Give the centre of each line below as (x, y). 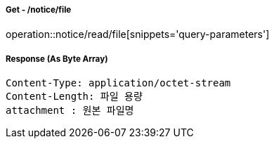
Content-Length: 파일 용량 (74, 97)
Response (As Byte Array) (57, 59)
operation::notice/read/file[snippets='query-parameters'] (138, 34)
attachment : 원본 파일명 (70, 111)
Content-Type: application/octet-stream (118, 83)
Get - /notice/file (39, 10)
